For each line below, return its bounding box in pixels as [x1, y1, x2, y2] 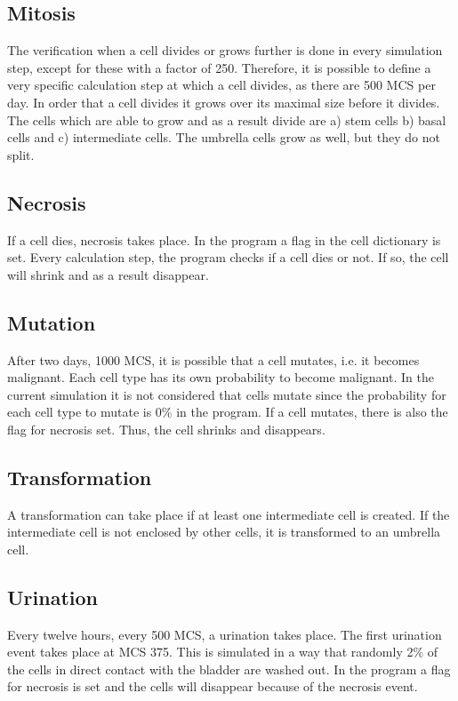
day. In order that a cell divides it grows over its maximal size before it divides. [7, 92, 440, 111]
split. [7, 145, 35, 163]
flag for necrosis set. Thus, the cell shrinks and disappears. [7, 419, 325, 438]
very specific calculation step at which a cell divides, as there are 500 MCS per [7, 76, 436, 94]
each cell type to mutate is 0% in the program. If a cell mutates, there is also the [7, 402, 448, 421]
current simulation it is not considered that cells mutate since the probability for [7, 385, 446, 403]
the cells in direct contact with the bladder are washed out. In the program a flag [7, 659, 451, 678]
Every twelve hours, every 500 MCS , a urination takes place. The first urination [7, 625, 442, 643]
